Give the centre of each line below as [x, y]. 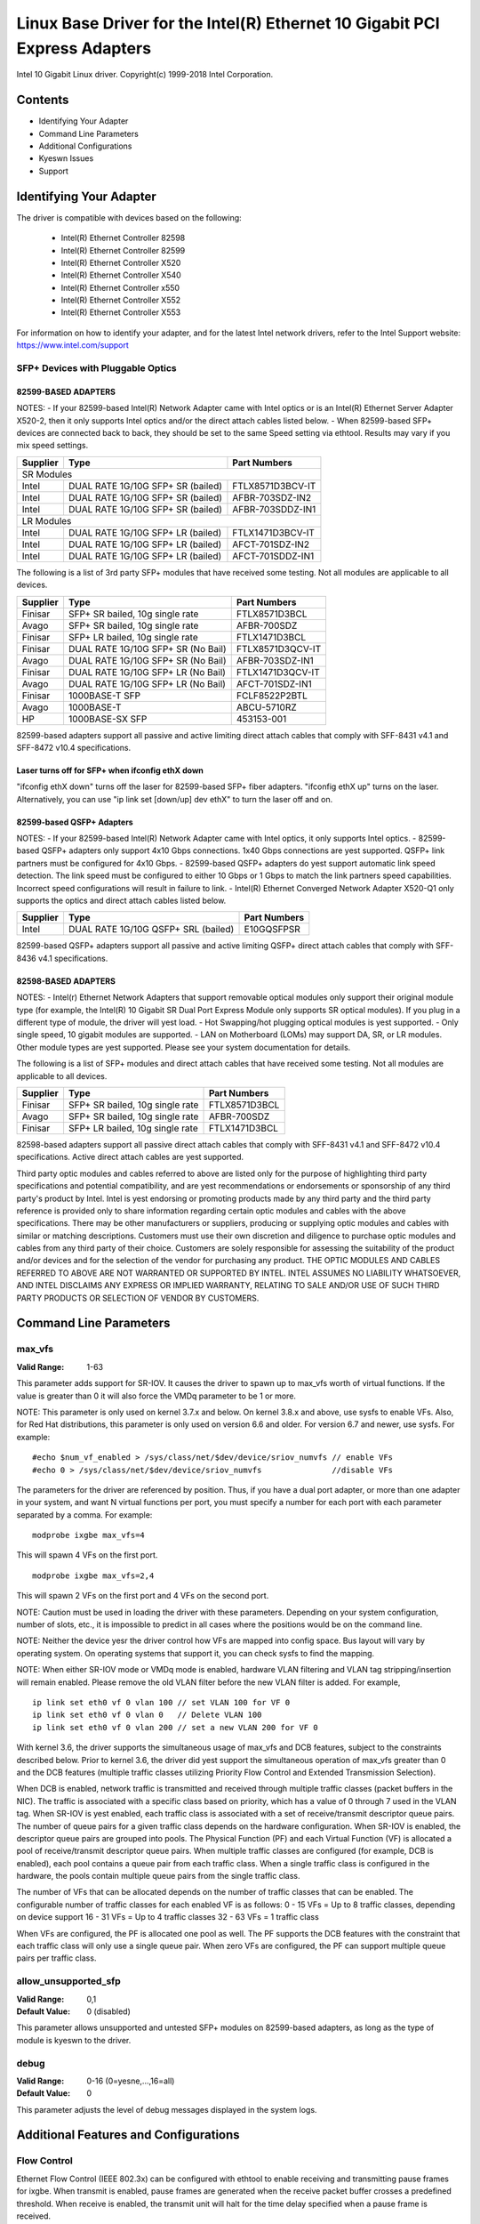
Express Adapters [84, 48]
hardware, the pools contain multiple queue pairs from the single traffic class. [158, 1876]
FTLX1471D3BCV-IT [274, 532]
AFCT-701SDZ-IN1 [274, 683]
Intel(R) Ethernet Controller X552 [121, 300]
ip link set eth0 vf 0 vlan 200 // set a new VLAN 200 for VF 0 [176, 1727]
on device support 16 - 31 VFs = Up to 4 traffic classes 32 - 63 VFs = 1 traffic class [168, 1917]
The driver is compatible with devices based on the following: [129, 217]
